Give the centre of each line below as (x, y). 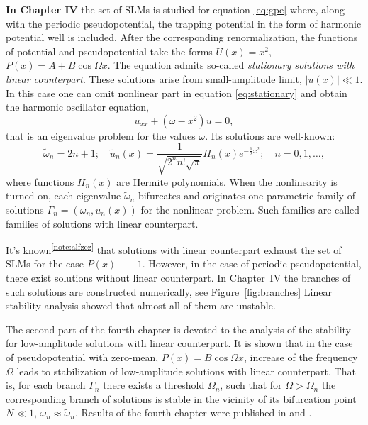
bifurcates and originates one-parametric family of (246, 195)
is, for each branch (46, 385)
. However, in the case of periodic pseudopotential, (252, 264)
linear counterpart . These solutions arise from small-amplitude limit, (154, 78)
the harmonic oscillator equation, (78, 107)
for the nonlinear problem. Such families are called (250, 209)
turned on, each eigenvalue (63, 195)
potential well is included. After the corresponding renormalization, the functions (182, 37)
